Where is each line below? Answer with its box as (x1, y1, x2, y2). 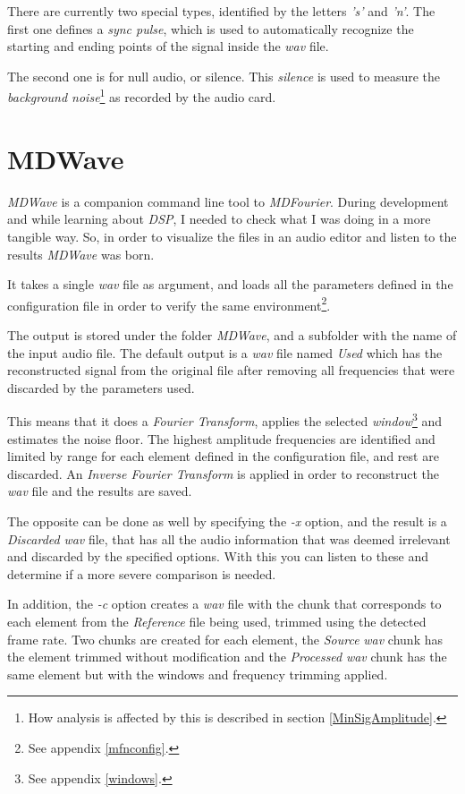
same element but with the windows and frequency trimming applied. (7, 664, 388, 683)
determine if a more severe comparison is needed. (7, 564, 276, 583)
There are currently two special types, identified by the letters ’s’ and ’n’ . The (7, 2, 435, 20)
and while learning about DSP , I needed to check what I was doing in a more (7, 209, 431, 228)
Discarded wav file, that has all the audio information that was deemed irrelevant (7, 529, 451, 548)
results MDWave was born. (7, 244, 155, 263)
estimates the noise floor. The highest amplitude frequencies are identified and (7, 429, 435, 448)
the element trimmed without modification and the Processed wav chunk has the (7, 647, 447, 666)
